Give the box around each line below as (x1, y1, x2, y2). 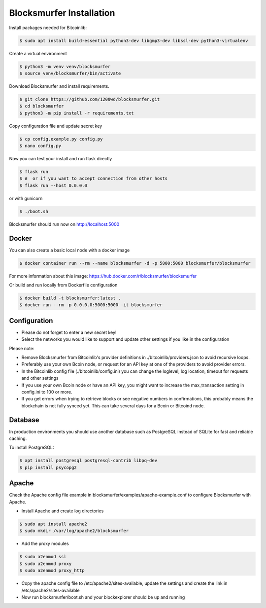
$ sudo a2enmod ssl (19, 554, 66, 560)
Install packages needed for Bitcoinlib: (9, 25, 87, 31)
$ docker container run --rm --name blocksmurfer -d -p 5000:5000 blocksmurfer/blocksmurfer (19, 260, 251, 266)
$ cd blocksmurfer (19, 104, 64, 109)
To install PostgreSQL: (9, 444, 54, 451)
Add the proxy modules (21, 540, 69, 547)
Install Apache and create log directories (21, 508, 104, 514)
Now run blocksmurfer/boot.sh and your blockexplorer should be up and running (21, 594, 185, 600)
